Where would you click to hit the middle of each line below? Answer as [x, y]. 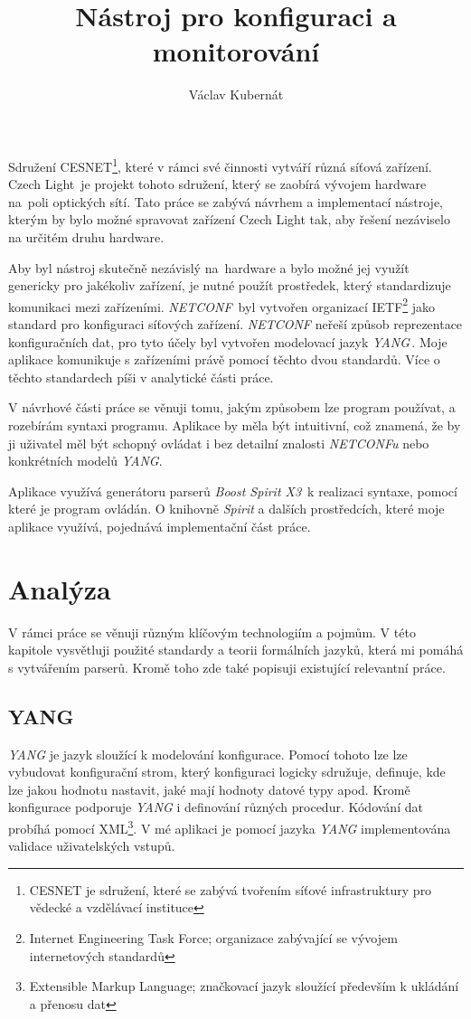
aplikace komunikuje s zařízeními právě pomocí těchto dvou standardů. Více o [224, 359]
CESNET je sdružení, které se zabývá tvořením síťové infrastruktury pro [231, 889]
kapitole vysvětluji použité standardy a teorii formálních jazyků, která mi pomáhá [236, 650]
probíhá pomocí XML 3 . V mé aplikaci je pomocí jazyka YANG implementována [230, 826]
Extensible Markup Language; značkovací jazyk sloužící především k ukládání [244, 986]
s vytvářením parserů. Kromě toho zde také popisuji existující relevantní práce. [227, 667]
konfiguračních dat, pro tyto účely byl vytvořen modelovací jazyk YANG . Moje [228, 341]
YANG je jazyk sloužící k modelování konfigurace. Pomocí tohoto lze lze [208, 754]
